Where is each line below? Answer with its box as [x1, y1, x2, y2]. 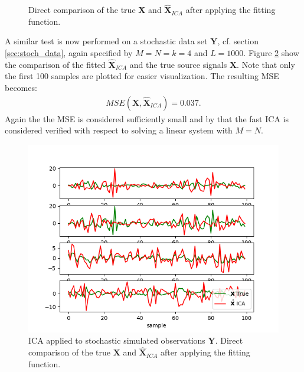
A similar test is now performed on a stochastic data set [5, 35, 208, 47]
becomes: [5, 81, 37, 93]
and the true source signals [129, 58, 227, 70]
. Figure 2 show [243, 47, 299, 58]
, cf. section [217, 35, 259, 47]
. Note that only [237, 58, 295, 70]
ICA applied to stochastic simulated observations [28, 334, 205, 347]
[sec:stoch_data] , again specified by [5, 47, 133, 58]
